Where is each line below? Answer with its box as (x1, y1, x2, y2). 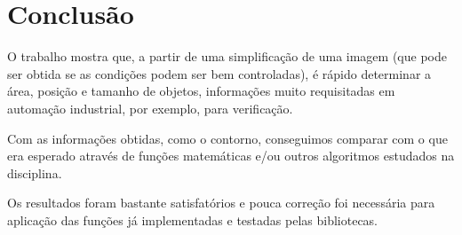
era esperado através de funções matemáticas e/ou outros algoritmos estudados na (7, 146, 455, 165)
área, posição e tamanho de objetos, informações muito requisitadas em (7, 82, 395, 100)
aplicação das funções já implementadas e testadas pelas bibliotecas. (7, 210, 378, 229)
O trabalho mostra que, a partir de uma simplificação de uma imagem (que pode (7, 47, 447, 66)
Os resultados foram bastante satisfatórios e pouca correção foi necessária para (7, 193, 435, 212)
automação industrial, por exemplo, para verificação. (7, 98, 293, 117)
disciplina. (7, 163, 62, 182)
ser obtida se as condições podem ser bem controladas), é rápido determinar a (7, 64, 432, 82)
